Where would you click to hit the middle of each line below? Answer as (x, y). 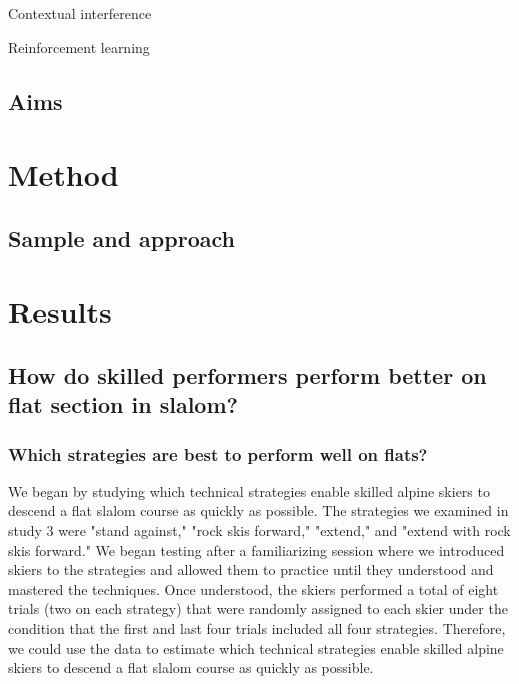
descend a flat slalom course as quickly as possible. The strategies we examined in (258, 510)
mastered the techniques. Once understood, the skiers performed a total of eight (253, 588)
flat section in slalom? (123, 404)
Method (63, 174)
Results (60, 311)
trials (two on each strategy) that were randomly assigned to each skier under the (258, 608)
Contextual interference (80, 13)
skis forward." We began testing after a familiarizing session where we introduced (256, 549)
